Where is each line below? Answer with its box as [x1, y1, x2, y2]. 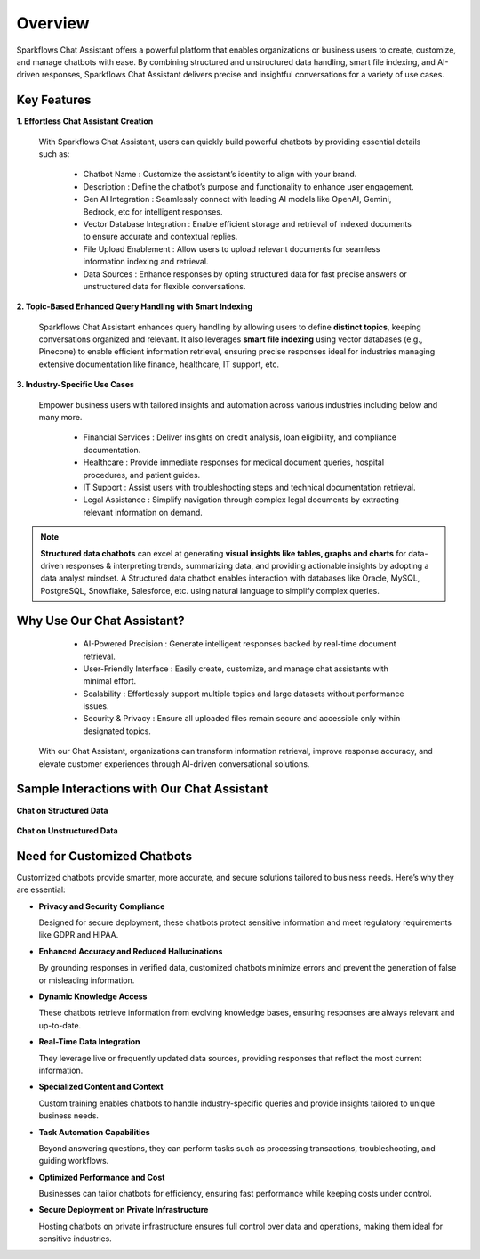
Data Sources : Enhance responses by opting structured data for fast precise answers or [83, 268, 408, 280]
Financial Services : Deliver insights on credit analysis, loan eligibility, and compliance [83, 432, 397, 443]
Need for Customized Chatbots [16, 849, 193, 864]
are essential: [16, 884, 66, 895]
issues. [83, 701, 110, 711]
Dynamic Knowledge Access [38, 991, 148, 1002]
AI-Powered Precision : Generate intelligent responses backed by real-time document [83, 638, 396, 649]
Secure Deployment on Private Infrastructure [38, 1205, 209, 1215]
